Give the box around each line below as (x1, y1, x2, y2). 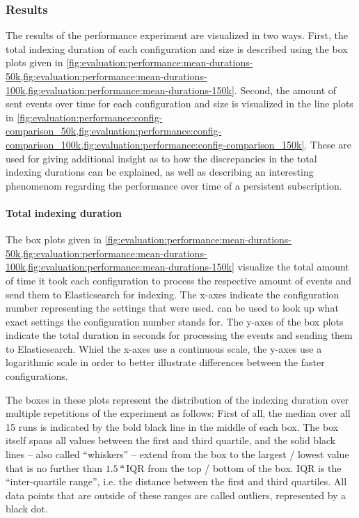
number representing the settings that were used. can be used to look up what (6, 300, 339, 315)
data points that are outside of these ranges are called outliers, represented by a (6, 487, 346, 502)
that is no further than (6, 460, 103, 475)
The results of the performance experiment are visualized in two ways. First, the (6, 28, 348, 43)
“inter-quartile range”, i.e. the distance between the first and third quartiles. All (6, 474, 347, 489)
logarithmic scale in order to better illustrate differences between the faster (6, 355, 325, 370)
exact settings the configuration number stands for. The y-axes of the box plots (6, 314, 344, 328)
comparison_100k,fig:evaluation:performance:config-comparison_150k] (6, 137, 305, 151)
